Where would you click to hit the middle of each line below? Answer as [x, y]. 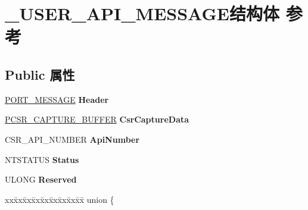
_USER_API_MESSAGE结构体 [142, 13]
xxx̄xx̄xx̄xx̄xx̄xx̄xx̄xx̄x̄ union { [60, 199]
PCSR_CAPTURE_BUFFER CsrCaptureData [97, 119]
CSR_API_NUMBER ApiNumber [72, 139]
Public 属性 [40, 74]
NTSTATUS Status [42, 159]
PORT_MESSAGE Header [57, 99]
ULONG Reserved [41, 179]
